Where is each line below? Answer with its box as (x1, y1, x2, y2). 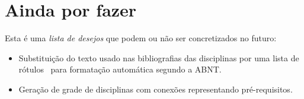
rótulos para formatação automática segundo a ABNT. (18, 63, 222, 75)
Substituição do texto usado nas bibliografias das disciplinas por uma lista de (18, 51, 299, 64)
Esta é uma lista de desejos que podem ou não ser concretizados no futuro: (5, 32, 277, 44)
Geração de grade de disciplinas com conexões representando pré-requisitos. (18, 82, 293, 95)
